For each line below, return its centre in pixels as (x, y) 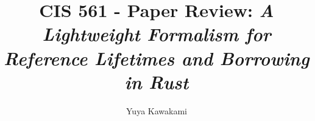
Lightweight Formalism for (157, 34)
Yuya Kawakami (157, 110)
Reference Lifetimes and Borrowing (157, 58)
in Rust (157, 81)
